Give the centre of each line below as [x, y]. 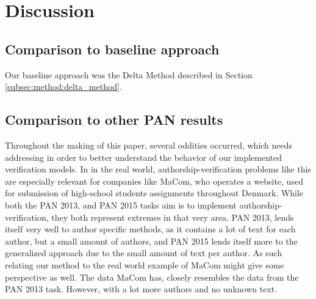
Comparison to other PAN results [114, 120]
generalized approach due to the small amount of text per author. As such [144, 253]
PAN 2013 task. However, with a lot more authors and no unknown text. [141, 289]
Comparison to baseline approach [112, 49]
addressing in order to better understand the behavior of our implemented [143, 157]
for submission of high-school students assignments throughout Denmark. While [154, 193]
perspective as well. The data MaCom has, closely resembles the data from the [152, 277]
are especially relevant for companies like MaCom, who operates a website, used [154, 181]
